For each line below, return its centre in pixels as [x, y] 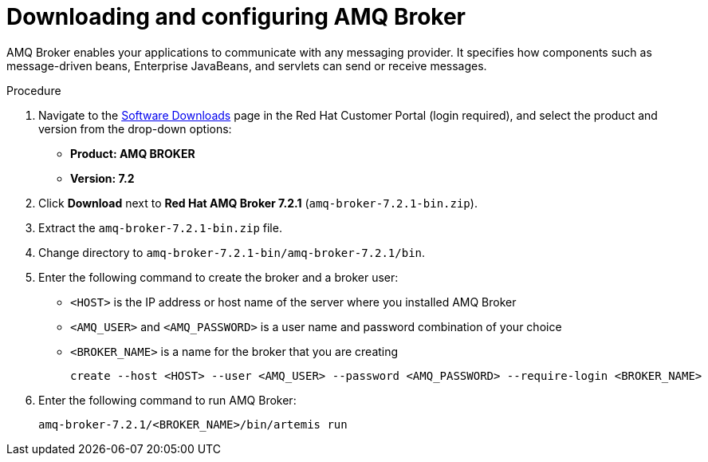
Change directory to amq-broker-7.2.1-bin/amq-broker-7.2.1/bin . [232, 252]
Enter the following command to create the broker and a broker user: [218, 277]
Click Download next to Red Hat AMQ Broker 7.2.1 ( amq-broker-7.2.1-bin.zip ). [258, 203]
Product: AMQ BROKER [133, 153]
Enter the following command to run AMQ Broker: [167, 400]
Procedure [34, 90]
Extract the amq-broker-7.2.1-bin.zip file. [160, 227]
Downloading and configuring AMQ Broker [236, 17]
